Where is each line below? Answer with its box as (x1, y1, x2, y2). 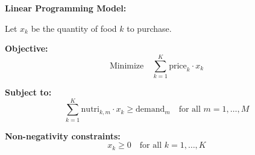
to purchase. (127, 22, 172, 34)
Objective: (5, 42, 48, 55)
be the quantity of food (31, 22, 117, 34)
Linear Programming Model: (5, 2, 127, 14)
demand (136, 105, 165, 114)
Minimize (109, 61, 144, 70)
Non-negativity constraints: (5, 129, 121, 142)
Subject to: (5, 85, 52, 98)
